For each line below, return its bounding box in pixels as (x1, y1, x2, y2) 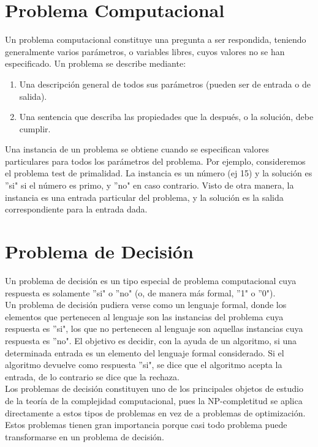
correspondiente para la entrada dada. (5, 203, 148, 216)
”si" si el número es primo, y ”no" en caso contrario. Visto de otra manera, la (5, 179, 294, 192)
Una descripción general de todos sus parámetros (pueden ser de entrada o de (19, 77, 311, 90)
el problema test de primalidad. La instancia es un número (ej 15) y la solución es (5, 167, 312, 179)
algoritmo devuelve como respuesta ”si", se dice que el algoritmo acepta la (5, 358, 282, 371)
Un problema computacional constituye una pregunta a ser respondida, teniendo (5, 33, 306, 46)
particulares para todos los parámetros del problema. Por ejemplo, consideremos (5, 154, 306, 167)
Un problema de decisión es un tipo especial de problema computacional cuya (5, 274, 297, 287)
